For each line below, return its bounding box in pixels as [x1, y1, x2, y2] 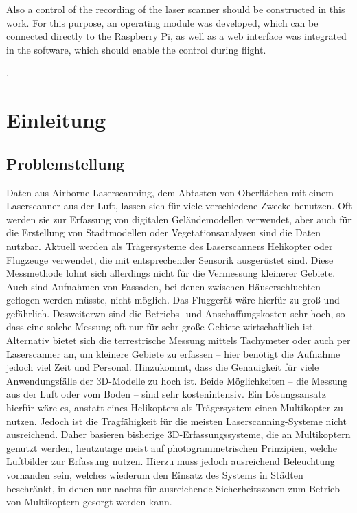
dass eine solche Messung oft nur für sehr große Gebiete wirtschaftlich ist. [6, 319, 316, 334]
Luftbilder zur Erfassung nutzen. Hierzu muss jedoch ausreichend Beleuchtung [6, 454, 335, 468]
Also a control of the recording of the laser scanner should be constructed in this [6, 2, 345, 16]
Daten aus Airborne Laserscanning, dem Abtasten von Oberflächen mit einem [6, 185, 334, 199]
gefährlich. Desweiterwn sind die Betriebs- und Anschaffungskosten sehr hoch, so [6, 306, 345, 320]
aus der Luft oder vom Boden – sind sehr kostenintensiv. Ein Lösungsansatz [6, 387, 326, 401]
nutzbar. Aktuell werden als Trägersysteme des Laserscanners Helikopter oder [6, 238, 333, 253]
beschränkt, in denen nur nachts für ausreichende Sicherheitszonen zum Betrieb [6, 481, 341, 495]
